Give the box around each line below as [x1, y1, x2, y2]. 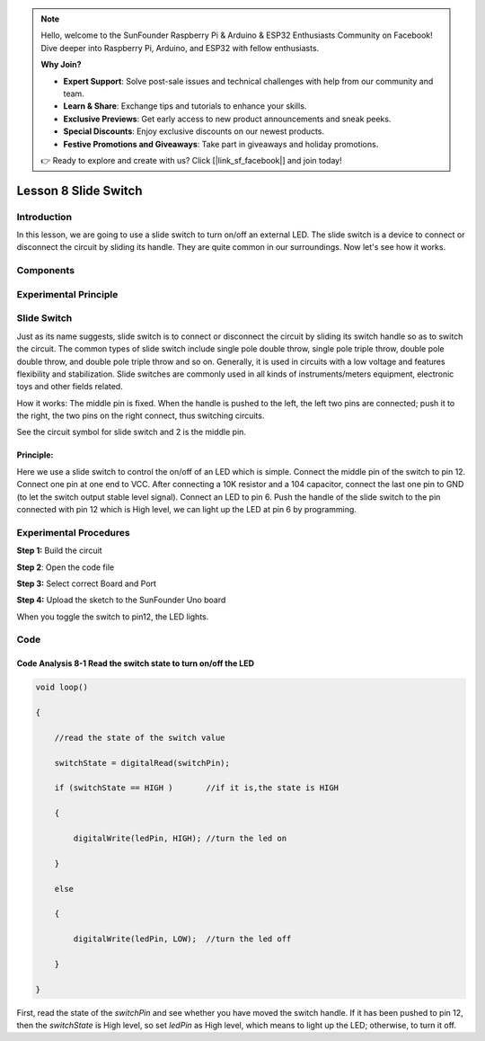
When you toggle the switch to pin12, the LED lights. [16, 611, 209, 622]
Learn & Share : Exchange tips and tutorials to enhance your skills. [63, 101, 307, 111]
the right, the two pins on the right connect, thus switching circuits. [16, 410, 265, 422]
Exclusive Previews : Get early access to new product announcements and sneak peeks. [63, 113, 392, 124]
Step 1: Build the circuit [16, 545, 102, 556]
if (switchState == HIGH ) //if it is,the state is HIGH [54, 783, 339, 793]
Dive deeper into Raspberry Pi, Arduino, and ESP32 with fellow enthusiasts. [40, 42, 320, 53]
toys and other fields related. [16, 381, 123, 392]
